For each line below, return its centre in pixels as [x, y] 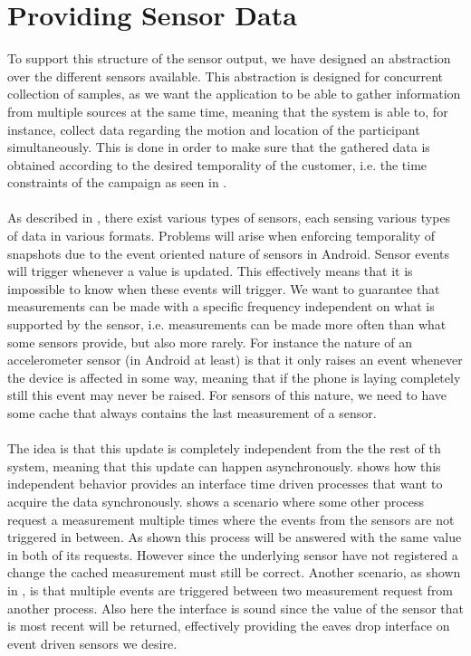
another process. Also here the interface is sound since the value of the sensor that [235, 608]
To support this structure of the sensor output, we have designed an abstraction [229, 58]
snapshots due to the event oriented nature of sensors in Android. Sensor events [229, 253]
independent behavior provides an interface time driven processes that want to [225, 484]
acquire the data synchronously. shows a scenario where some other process [216, 501]
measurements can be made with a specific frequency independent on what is [221, 306]
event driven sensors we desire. [92, 643]
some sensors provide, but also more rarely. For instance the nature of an [210, 342]
